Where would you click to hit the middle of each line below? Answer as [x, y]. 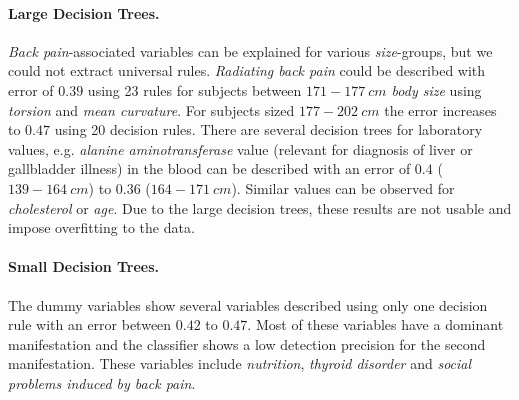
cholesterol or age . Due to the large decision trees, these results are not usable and [260, 207]
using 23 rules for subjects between [194, 89]
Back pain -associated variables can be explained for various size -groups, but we [250, 50]
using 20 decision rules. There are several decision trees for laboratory [268, 129]
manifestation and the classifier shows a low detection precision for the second [247, 343]
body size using [436, 89]
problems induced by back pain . [102, 382]
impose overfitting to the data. [101, 227]
